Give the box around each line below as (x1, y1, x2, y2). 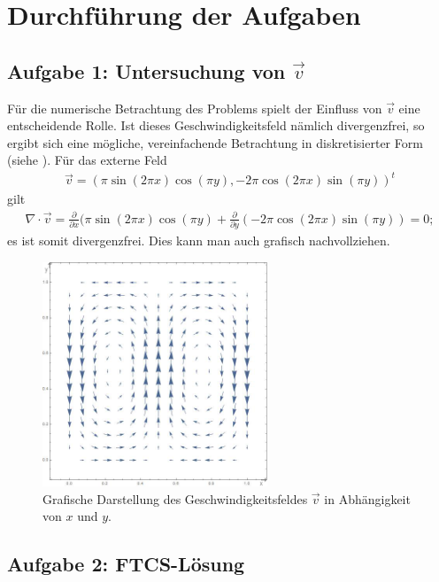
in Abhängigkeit (324, 489, 411, 508)
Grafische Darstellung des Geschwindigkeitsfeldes (42, 489, 308, 508)
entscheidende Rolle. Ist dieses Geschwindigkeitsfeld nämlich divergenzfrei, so (7, 116, 425, 135)
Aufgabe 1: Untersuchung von (7, 57, 286, 84)
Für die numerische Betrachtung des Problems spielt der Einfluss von (7, 98, 382, 117)
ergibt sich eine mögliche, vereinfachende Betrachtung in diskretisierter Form (7, 133, 423, 151)
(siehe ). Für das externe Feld (7, 151, 167, 169)
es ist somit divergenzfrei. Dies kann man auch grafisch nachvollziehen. (7, 230, 390, 249)
